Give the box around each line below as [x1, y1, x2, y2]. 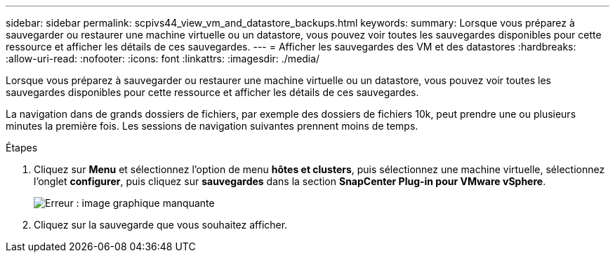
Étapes [6, 142, 38, 154]
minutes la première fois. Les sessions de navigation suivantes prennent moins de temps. [6, 120, 418, 132]
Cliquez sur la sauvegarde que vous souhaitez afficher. [34, 219, 288, 231]
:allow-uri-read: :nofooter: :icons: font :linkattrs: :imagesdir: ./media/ [6, 53, 320, 64]
